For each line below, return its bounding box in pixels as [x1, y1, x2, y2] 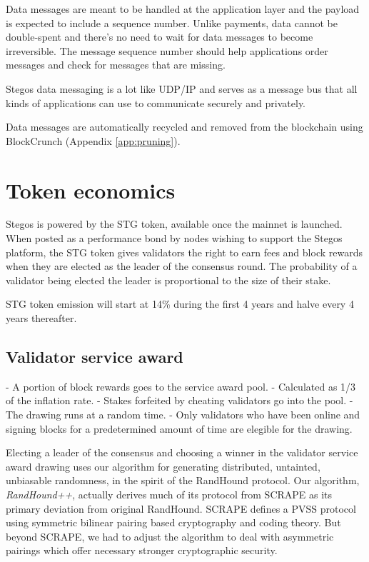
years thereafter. [6, 311, 77, 326]
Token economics [6, 175, 176, 204]
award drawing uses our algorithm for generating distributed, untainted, [6, 458, 320, 473]
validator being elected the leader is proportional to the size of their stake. [6, 272, 331, 287]
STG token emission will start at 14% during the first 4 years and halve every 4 [6, 296, 354, 311]
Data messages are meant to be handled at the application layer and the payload [6, 1, 360, 16]
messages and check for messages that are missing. [6, 57, 226, 72]
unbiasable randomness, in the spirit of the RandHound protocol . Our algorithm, [6, 473, 360, 488]
